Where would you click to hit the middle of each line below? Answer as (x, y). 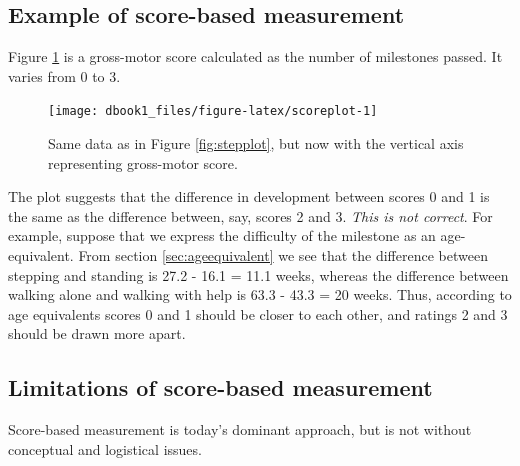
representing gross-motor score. (143, 162)
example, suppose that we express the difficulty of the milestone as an (222, 235)
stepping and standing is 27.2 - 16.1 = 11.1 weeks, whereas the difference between (258, 274)
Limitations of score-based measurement (220, 387)
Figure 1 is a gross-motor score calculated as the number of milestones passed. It (255, 56)
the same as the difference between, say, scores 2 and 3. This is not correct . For (250, 215)
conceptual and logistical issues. (105, 448)
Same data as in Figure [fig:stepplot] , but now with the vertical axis (256, 143)
